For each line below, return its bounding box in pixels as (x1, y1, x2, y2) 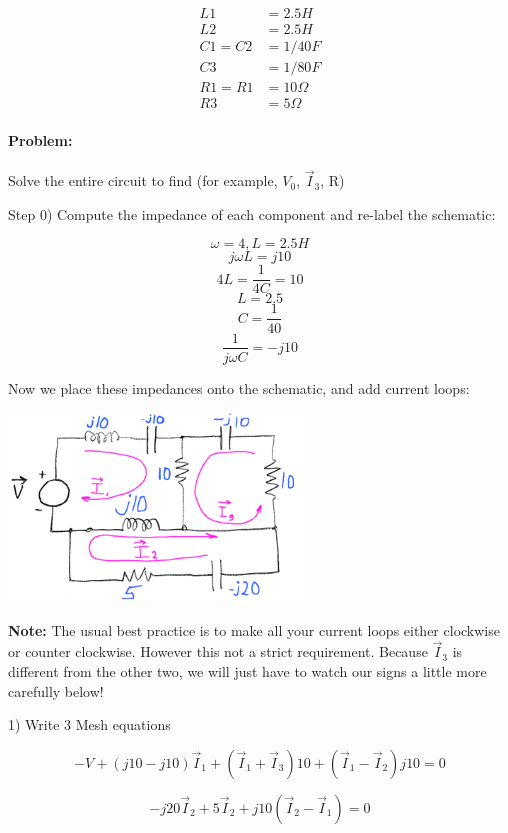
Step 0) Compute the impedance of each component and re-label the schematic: (8, 203, 496, 224)
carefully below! (8, 680, 104, 701)
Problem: (8, 129, 73, 150)
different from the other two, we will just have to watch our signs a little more (8, 660, 487, 681)
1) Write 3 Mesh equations (8, 714, 171, 735)
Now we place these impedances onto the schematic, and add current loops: (8, 377, 470, 398)
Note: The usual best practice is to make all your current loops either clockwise (8, 619, 500, 640)
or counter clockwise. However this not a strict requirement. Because (8, 641, 428, 662)
